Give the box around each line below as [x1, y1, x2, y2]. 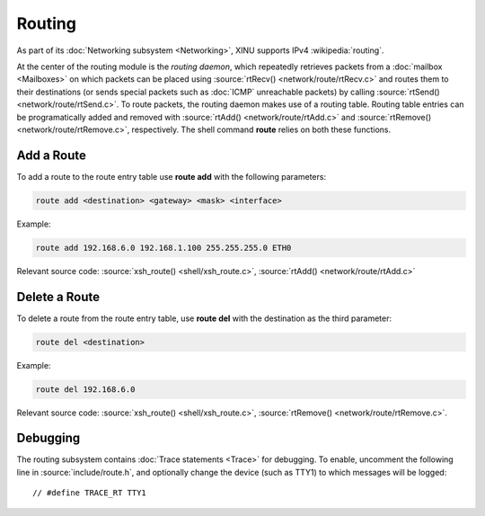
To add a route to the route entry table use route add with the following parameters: [16, 171, 327, 182]
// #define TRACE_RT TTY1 [32, 488, 147, 498]
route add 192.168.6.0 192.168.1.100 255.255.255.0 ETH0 [35, 243, 292, 253]
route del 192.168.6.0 [35, 384, 136, 395]
